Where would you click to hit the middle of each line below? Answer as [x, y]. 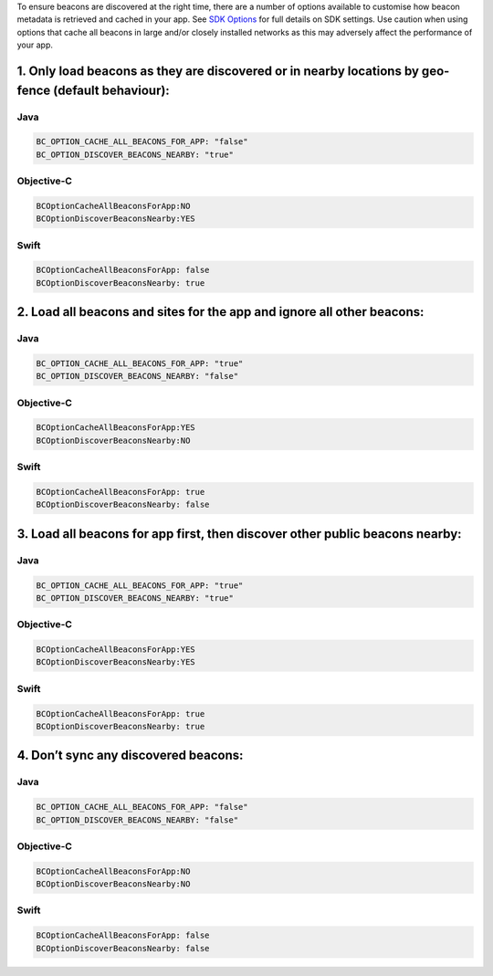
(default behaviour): [112, 90]
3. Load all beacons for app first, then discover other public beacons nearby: [239, 534]
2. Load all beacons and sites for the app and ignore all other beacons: [220, 312]
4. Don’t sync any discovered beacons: [130, 756]
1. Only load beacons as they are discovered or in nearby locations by [218, 71]
